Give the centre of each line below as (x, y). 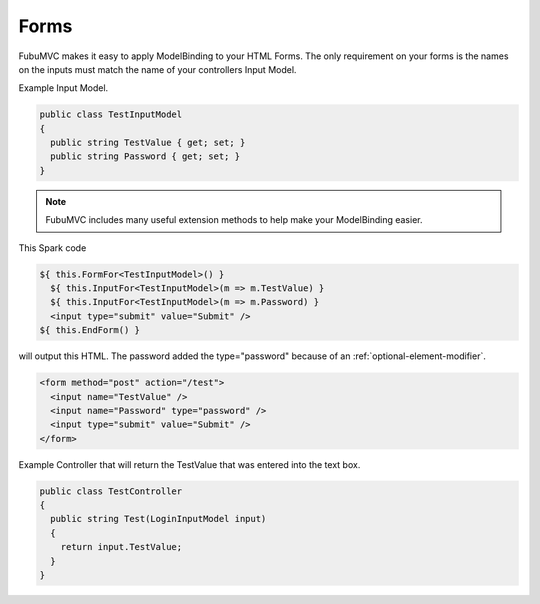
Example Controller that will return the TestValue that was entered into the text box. (189, 464)
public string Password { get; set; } (145, 156)
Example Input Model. (63, 88)
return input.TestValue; (121, 547)
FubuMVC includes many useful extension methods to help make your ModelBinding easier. (234, 220)
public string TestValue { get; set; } (148, 143)
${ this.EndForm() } (89, 330)
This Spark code (52, 247)
